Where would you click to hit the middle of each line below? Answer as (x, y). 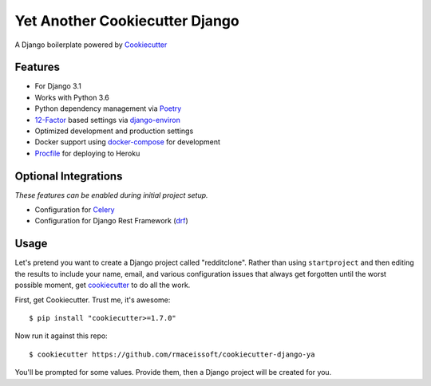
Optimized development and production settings (114, 131)
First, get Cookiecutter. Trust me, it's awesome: (93, 300)
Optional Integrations (69, 176)
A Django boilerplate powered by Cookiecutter (91, 45)
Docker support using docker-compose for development (128, 142)
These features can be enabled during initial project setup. (111, 195)
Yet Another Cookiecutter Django (127, 21)
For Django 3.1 (58, 86)
